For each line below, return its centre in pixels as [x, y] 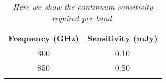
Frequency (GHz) [44, 38]
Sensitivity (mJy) [122, 38]
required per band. [83, 18]
